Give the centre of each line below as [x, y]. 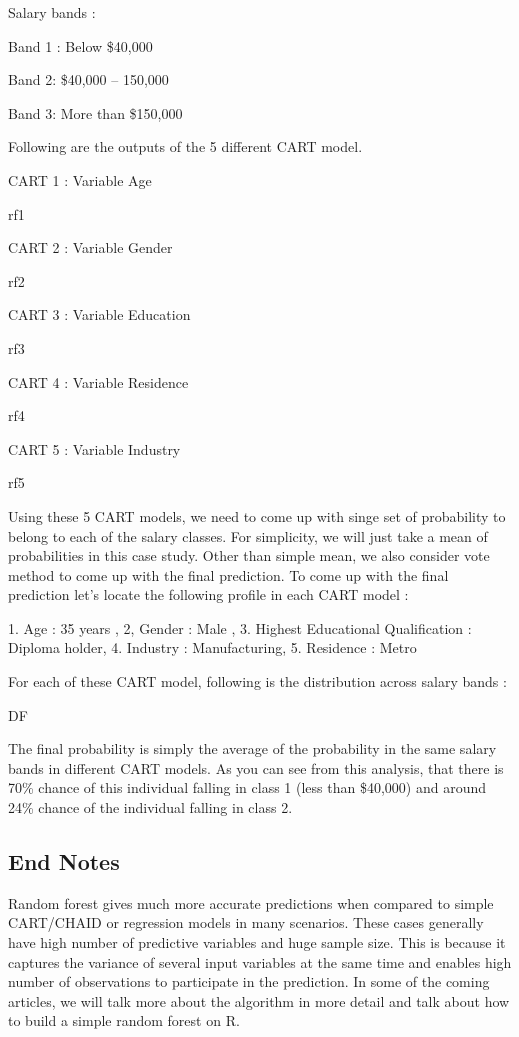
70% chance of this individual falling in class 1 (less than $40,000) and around [247, 787]
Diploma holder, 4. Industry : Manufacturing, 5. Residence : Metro [212, 647]
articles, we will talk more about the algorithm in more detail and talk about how [259, 1000]
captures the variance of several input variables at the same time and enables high [260, 961]
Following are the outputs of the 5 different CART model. [185, 146]
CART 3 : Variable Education [99, 314]
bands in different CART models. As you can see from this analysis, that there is [256, 767]
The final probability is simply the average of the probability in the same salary [252, 748]
